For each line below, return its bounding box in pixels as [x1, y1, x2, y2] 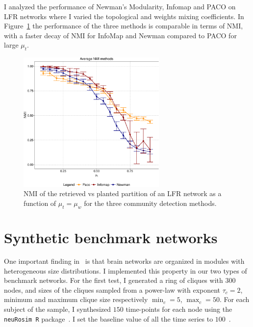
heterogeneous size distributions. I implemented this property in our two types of [4, 265, 247, 276]
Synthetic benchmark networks [4, 227, 218, 248]
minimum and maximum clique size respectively [4, 294, 148, 304]
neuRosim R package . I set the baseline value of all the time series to [4, 313, 213, 324]
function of [24, 198, 56, 208]
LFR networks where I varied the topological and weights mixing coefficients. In [4, 11, 244, 21]
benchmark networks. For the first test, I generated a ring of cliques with [4, 275, 223, 285]
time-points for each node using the [126, 303, 232, 314]
